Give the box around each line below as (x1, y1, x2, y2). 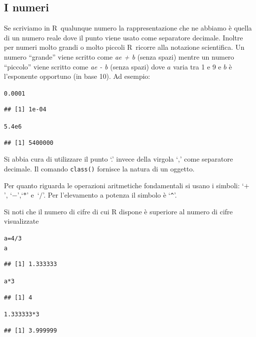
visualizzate (4, 216, 39, 226)
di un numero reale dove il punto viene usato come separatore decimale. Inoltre (4, 32, 243, 42)
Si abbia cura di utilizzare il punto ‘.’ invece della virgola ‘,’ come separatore (4, 154, 233, 164)
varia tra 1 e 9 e (173, 61, 221, 71)
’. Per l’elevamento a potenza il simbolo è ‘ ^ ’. (42, 190, 177, 200)
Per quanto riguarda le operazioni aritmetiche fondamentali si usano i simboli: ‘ (4, 180, 244, 190)
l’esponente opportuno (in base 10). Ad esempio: (4, 71, 150, 81)
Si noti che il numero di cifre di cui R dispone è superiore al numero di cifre (4, 206, 233, 216)
